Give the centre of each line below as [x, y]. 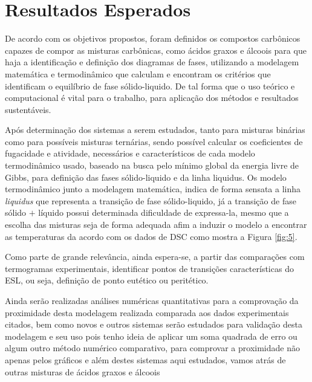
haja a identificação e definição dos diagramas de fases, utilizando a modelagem [152, 62]
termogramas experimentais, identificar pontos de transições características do [149, 268]
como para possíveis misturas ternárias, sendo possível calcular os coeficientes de [154, 141]
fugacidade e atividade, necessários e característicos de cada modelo [130, 153]
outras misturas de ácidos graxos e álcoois [83, 371]
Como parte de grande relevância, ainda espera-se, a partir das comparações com [155, 257]
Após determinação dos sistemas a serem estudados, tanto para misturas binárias [155, 130]
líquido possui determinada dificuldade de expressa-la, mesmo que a [164, 212]
